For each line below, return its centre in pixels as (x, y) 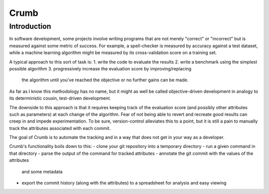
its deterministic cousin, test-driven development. (60, 98)
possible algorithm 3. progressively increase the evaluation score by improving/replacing (100, 68)
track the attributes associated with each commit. (60, 128)
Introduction (30, 26)
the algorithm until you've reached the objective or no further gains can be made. (105, 80)
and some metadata (42, 172)
